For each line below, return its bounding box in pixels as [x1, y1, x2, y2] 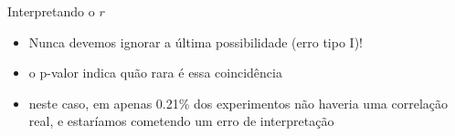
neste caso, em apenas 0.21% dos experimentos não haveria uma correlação [28, 93, 448, 112]
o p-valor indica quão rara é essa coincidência [28, 63, 282, 82]
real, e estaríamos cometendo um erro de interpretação [28, 111, 334, 131]
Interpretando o [7, 2, 95, 20]
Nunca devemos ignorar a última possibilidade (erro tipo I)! [28, 32, 363, 51]
